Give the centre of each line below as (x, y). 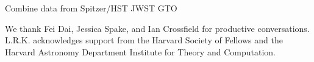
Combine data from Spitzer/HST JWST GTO (91, 8)
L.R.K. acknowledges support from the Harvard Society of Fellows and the (144, 40)
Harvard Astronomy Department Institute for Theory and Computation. (140, 51)
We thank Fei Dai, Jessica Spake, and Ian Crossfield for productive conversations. (157, 28)
